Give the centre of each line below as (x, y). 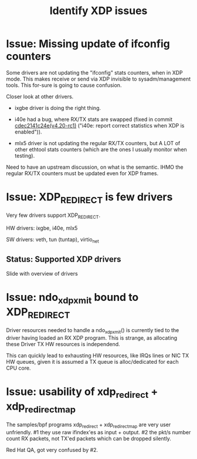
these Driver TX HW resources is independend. (63, 344)
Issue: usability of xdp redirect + (82, 393)
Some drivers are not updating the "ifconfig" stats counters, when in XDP (94, 72)
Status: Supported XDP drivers (64, 259)
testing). (25, 155)
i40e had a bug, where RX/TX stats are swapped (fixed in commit (94, 119)
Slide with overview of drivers (42, 273)
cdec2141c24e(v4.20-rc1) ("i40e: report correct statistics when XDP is (99, 125)
